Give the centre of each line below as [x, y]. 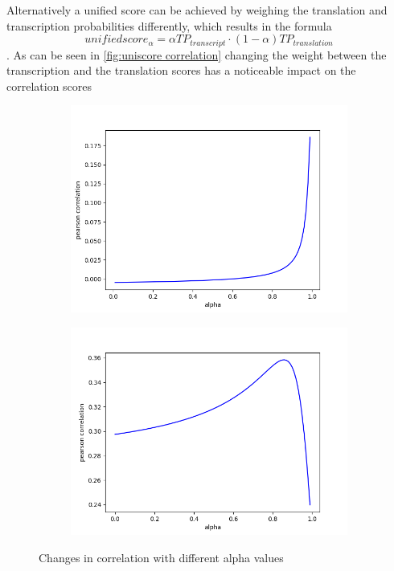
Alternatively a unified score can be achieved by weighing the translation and [197, 10]
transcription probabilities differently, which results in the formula [169, 25]
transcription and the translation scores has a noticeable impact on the [181, 70]
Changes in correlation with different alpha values [161, 557]
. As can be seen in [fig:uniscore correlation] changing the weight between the [197, 54]
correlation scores [49, 86]
